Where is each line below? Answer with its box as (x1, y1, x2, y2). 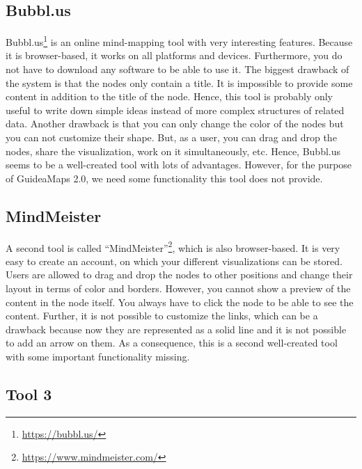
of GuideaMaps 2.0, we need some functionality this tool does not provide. (6, 170, 323, 185)
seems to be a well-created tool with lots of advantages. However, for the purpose (6, 157, 352, 172)
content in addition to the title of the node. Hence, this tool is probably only (6, 89, 333, 104)
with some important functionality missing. (6, 349, 190, 363)
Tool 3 (6, 383, 52, 404)
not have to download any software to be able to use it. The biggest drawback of (6, 62, 349, 77)
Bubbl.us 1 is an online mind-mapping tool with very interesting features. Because (6, 33, 353, 49)
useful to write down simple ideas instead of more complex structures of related (6, 102, 345, 117)
